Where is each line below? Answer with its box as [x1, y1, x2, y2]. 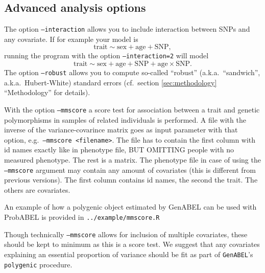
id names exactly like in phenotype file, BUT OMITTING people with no [4, 144, 234, 155]
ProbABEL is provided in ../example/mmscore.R [4, 212, 160, 222]
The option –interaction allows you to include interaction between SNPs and [4, 24, 250, 34]
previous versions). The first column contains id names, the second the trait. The [4, 174, 258, 185]
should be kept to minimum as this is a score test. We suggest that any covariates [4, 239, 260, 249]
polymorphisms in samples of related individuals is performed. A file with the [4, 114, 246, 125]
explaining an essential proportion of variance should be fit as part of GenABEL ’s [4, 248, 253, 259]
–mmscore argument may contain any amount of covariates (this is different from [4, 164, 256, 175]
